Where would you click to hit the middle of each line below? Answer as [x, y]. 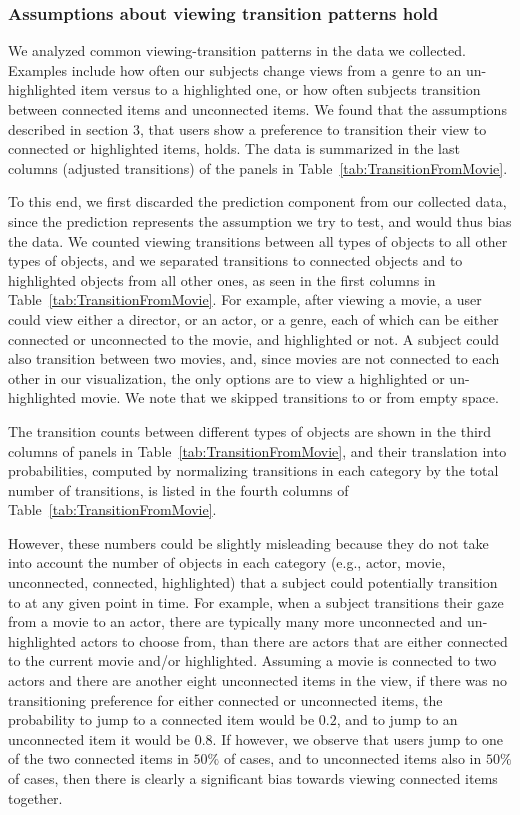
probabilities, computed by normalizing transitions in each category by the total [253, 470]
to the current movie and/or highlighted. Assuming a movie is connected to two [252, 660]
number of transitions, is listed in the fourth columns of [178, 489]
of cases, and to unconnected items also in [352, 758]
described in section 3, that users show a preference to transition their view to [247, 128]
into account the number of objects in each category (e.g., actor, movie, [227, 562]
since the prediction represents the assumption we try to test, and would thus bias [260, 220]
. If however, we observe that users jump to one [357, 738]
